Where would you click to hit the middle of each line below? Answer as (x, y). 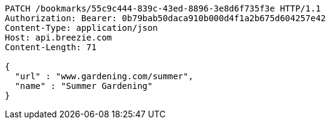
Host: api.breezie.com (59, 38)
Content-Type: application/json (81, 28)
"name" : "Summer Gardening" (84, 86)
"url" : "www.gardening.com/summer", (104, 76)
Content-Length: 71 (51, 47)
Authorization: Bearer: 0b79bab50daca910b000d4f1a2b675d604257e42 (166, 18)
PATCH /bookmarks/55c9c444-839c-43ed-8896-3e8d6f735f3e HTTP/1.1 (163, 8)
